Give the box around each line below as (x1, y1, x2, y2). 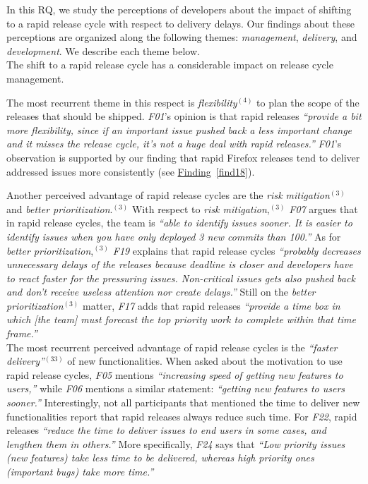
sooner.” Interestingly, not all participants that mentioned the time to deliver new (6, 395, 360, 410)
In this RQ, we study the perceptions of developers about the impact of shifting (6, 2, 352, 16)
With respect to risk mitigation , (131, 201, 270, 216)
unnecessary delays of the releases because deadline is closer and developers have (6, 257, 353, 272)
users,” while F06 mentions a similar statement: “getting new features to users (6, 381, 345, 396)
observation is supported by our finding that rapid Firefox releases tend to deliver (6, 150, 360, 164)
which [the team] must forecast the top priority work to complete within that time (6, 312, 356, 327)
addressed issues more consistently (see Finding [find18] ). (6, 164, 255, 179)
